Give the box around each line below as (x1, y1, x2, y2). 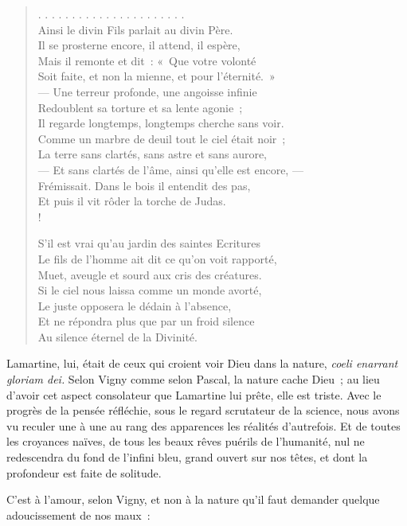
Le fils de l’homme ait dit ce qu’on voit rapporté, (37, 250, 277, 267)
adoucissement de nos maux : (6, 506, 151, 523)
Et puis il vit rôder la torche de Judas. (37, 193, 226, 209)
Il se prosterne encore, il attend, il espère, (37, 37, 241, 53)
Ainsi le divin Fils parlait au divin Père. (37, 21, 233, 37)
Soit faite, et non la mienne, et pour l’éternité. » (37, 68, 276, 84)
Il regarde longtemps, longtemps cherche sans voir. (37, 115, 284, 131)
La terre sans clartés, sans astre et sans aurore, (37, 146, 268, 162)
